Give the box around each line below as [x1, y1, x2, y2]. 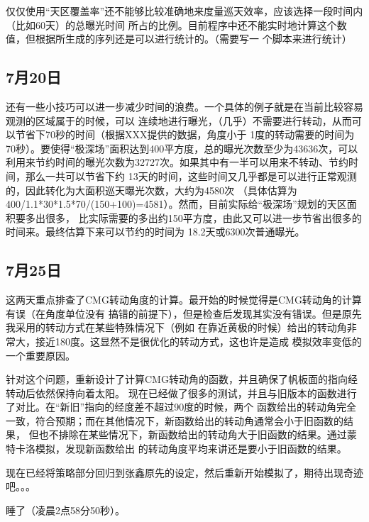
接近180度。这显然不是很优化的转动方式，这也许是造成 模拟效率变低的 [35, 333, 362, 348]
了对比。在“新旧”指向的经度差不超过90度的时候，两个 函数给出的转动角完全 [6, 399, 356, 414]
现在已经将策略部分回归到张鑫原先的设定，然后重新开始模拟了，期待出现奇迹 [6, 465, 363, 479]
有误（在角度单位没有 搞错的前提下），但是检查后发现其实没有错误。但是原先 [6, 306, 362, 321]
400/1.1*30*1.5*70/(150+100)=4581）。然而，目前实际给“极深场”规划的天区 [6, 196, 347, 211]
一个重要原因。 [6, 348, 75, 362]
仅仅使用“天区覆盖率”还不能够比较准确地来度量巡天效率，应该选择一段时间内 [6, 4, 363, 18]
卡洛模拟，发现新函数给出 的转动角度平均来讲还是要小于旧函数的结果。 [15, 441, 347, 456]
